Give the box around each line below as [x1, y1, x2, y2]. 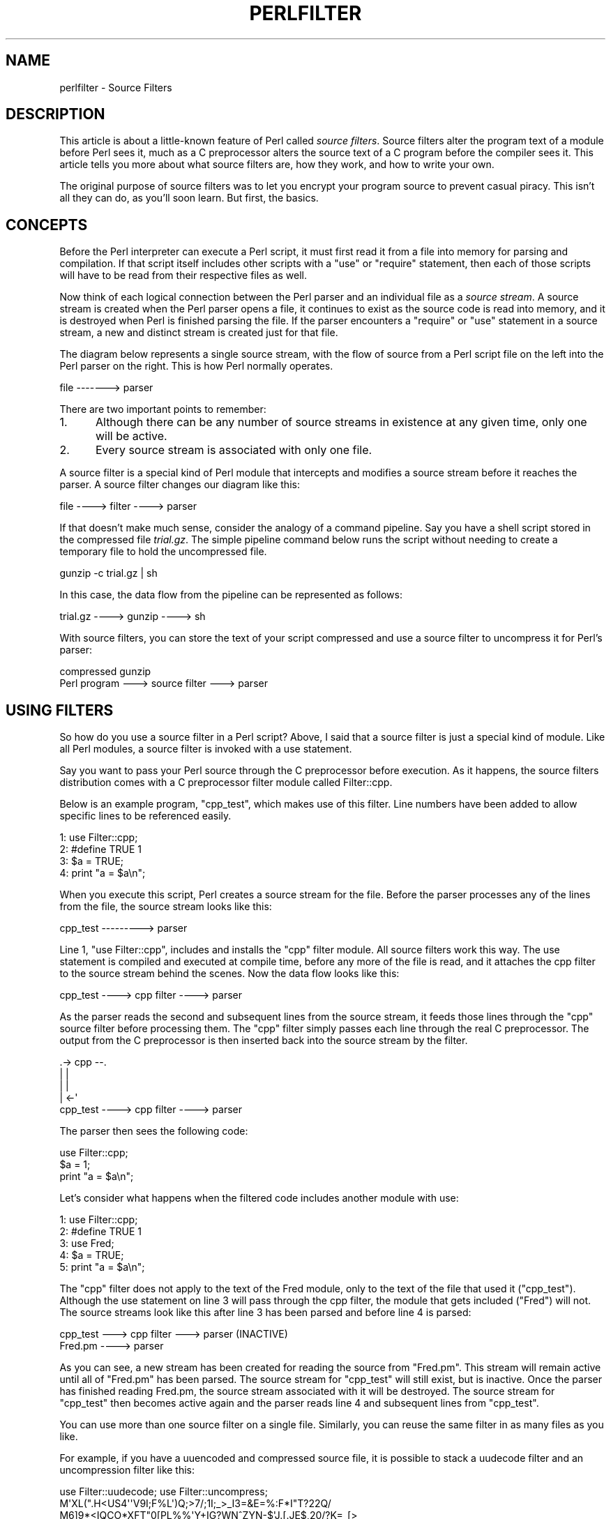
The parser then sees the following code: [59, 1125, 248, 1138]
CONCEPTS [6, 216, 88, 234]
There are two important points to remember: [59, 403, 266, 416]
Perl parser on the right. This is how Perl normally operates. [59, 360, 333, 372]
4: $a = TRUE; [59, 1249, 124, 1262]
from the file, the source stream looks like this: [59, 900, 272, 913]
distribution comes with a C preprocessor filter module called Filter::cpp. [59, 776, 393, 789]
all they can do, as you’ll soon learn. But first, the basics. [59, 192, 319, 204]
